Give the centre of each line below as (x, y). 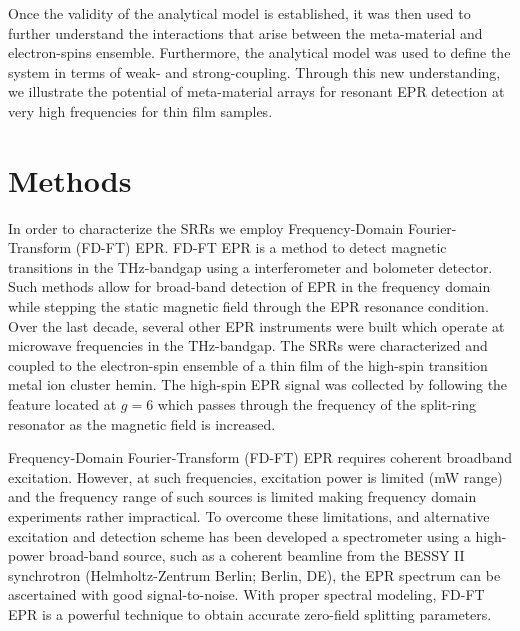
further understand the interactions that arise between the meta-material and (245, 32)
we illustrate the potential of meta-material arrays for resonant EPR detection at (256, 91)
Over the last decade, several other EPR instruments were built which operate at (256, 325)
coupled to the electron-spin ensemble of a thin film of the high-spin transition (248, 364)
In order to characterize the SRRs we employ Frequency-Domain (206, 227)
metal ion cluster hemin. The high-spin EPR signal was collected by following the (258, 384)
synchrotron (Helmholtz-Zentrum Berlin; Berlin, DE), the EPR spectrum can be (254, 574)
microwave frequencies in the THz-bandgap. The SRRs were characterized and (248, 345)
